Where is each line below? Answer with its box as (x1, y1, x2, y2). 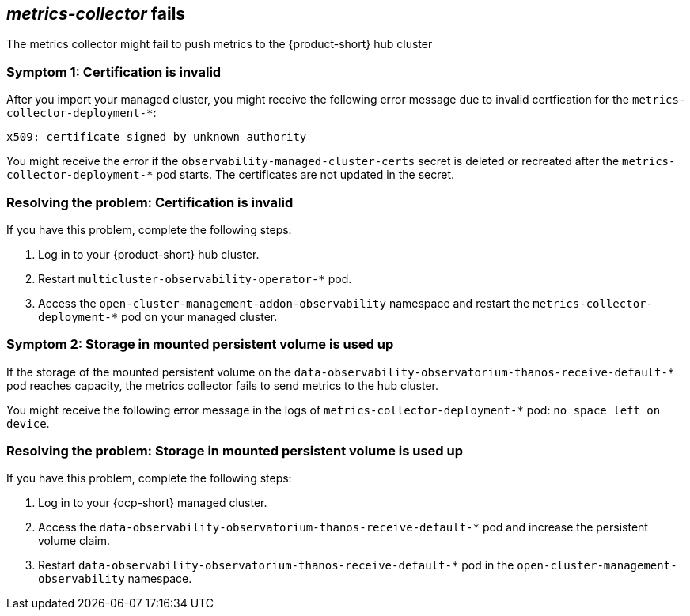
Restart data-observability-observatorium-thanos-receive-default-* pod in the (38, 558, 514, 573)
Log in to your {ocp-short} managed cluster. (38, 496, 267, 510)
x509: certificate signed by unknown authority (6, 130, 307, 144)
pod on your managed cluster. (121, 309, 278, 323)
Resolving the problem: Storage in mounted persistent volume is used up (6, 443, 464, 459)
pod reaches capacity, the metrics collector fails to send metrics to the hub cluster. (6, 378, 438, 392)
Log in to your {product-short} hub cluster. (38, 247, 260, 261)
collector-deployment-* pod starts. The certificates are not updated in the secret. (6, 168, 455, 182)
